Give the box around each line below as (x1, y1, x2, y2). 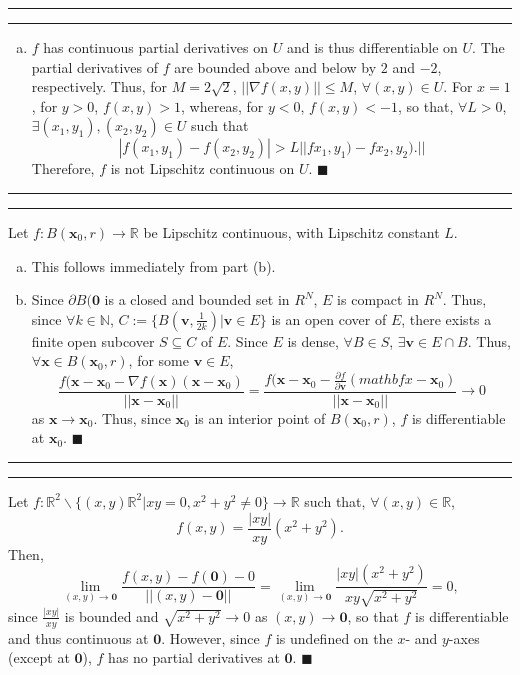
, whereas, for (181, 95, 264, 116)
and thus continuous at (8, 627, 149, 648)
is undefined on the (275, 627, 393, 648)
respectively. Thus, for (31, 76, 167, 97)
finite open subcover (31, 330, 155, 351)
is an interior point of (194, 407, 326, 428)
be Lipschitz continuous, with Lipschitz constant (143, 221, 440, 242)
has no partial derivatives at (108, 647, 280, 668)
